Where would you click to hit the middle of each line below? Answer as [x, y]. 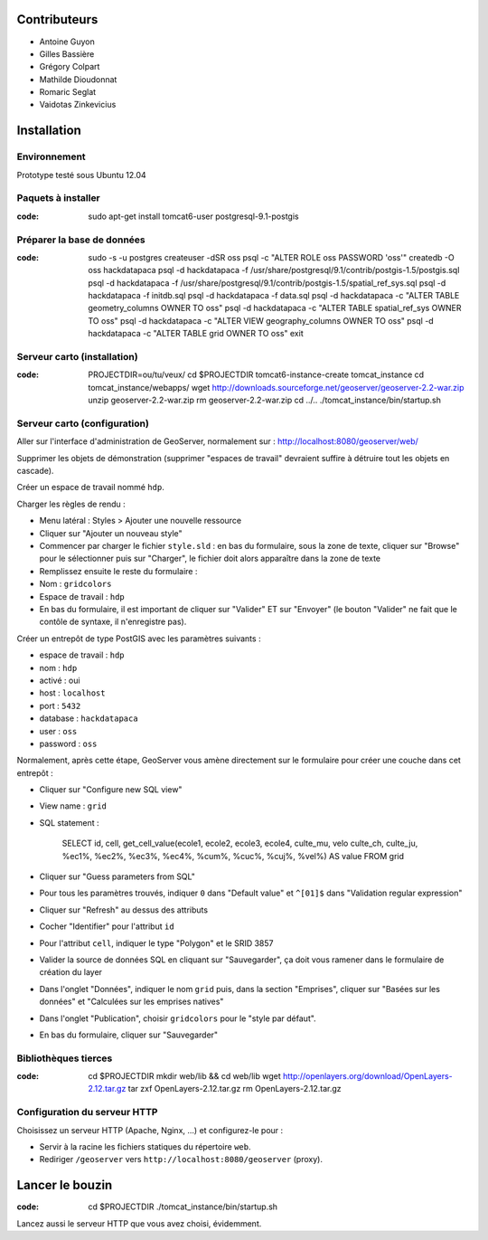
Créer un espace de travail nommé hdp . [90, 487]
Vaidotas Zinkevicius [78, 105]
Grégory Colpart [70, 67]
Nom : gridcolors [75, 584]
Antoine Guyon [67, 42]
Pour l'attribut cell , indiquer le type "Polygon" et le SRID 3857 [156, 943]
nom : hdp [58, 667]
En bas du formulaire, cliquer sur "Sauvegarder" [129, 1035]
